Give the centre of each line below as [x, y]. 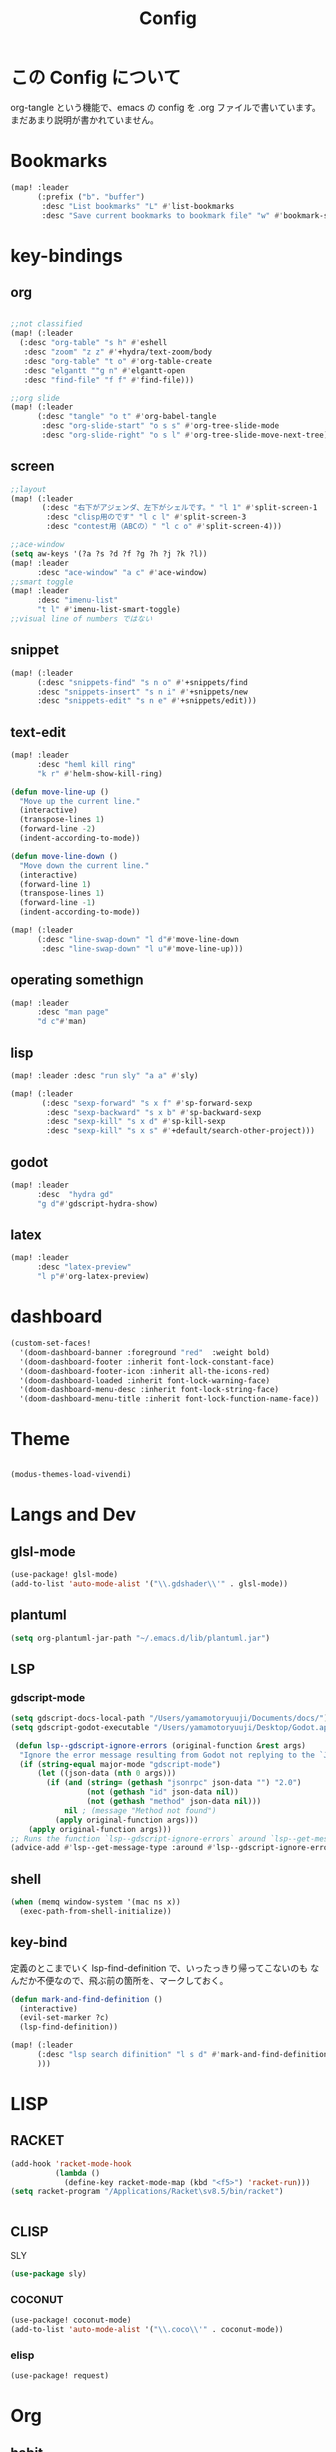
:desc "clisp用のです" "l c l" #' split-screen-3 [146, 517]
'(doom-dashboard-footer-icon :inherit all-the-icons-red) [145, 1371]
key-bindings [66, 255]
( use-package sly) [48, 2274]
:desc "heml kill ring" [86, 764]
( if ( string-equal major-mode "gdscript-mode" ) [120, 1764]
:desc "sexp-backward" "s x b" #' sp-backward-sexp [154, 1112]
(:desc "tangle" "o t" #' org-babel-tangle [126, 417]
